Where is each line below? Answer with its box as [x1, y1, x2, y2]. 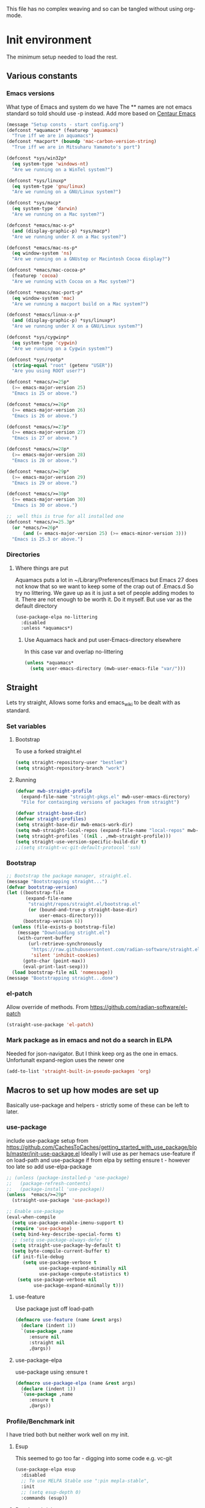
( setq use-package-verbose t [22, 1259, 97, 1266]
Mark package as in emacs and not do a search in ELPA [6, 1036, 173, 1044]
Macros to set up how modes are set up [6, 1085, 159, 1096]
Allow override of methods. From [6, 1003, 89, 1010]
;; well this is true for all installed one [6, 513, 124, 519]
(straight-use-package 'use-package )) [12, 1197, 111, 1204]
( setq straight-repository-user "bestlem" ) [15, 759, 128, 765]
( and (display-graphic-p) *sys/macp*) [12, 228, 111, 234]
